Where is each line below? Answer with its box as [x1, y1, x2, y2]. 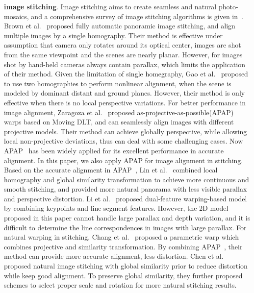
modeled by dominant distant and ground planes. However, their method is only [4, 88, 245, 98]
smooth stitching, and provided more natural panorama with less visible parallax [4, 184, 247, 194]
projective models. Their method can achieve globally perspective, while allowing [4, 126, 247, 136]
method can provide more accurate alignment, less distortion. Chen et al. [4, 251, 224, 261]
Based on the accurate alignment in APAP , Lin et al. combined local [4, 165, 218, 175]
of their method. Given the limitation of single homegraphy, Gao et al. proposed [4, 69, 248, 79]
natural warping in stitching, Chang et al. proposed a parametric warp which [4, 232, 239, 242]
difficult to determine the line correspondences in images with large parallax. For [4, 222, 247, 232]
